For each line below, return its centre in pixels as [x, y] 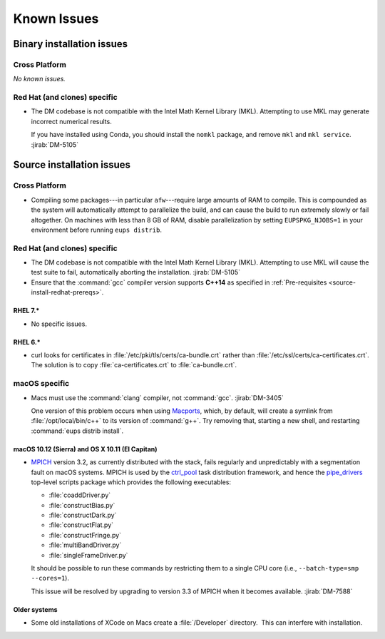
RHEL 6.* [27, 342]
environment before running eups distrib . [96, 230]
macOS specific [41, 384]
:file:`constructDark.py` [83, 515]
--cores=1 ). [50, 578]
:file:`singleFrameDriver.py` [88, 555]
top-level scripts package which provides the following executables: [131, 482]
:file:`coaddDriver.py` [80, 495]
